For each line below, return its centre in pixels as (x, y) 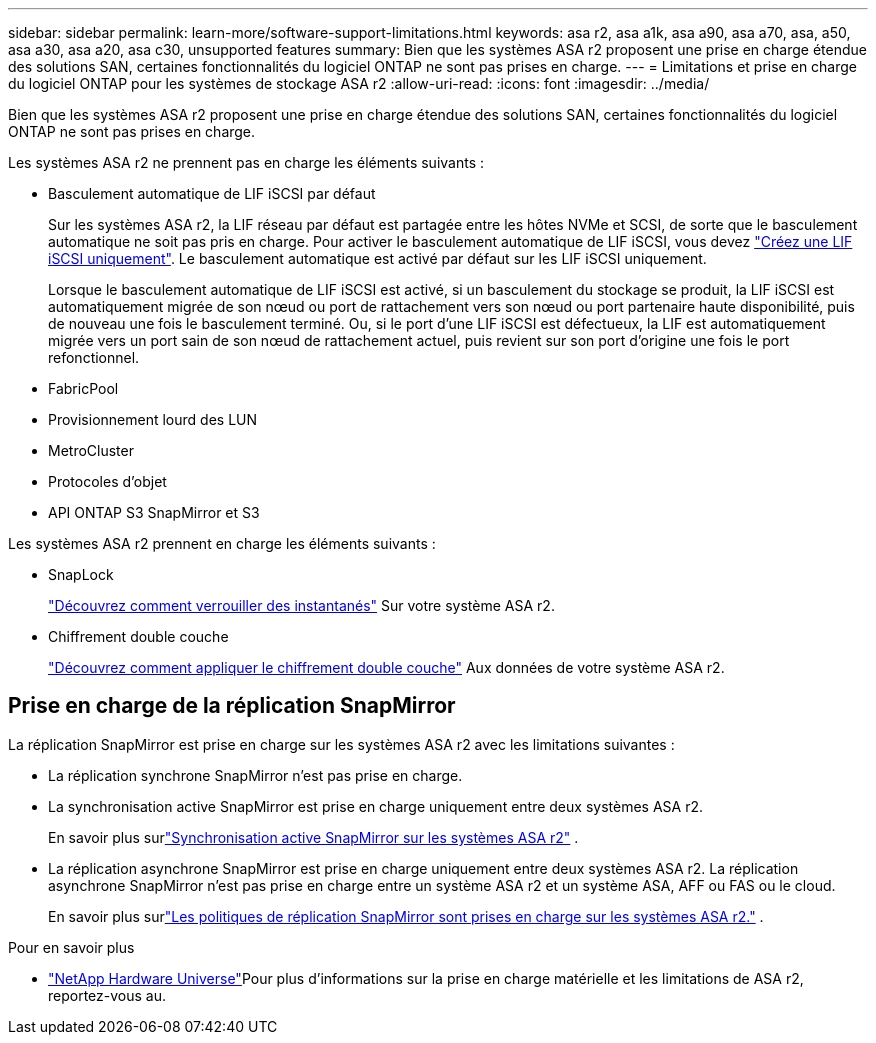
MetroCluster (91, 450)
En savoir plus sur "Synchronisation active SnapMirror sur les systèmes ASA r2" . (313, 837)
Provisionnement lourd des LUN (153, 419)
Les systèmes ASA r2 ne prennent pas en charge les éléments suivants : (246, 162)
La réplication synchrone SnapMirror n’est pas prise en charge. (255, 775)
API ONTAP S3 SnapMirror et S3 (154, 512)
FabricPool (83, 388)
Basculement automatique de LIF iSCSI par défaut (212, 193)
